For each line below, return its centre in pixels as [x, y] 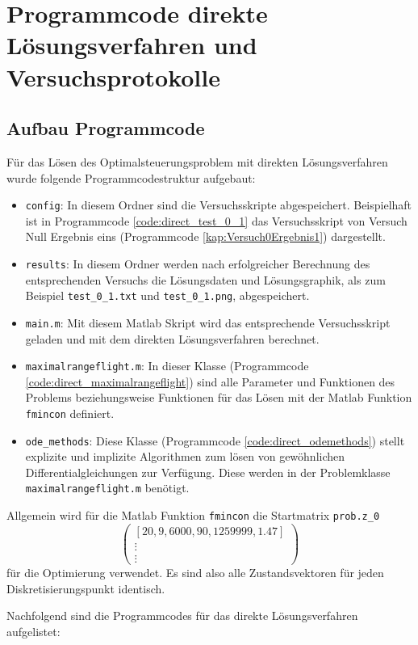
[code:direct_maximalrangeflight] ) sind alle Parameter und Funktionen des [210, 381]
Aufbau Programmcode [106, 128]
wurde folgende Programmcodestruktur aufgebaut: [131, 177]
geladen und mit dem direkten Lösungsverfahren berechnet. [172, 338]
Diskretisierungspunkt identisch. [86, 588]
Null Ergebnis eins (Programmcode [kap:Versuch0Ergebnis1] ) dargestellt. [205, 236]
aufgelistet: [33, 631]
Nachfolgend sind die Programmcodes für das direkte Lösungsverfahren [182, 615]
